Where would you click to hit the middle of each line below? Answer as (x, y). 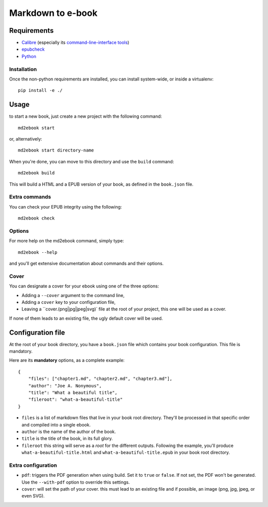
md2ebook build (36, 173)
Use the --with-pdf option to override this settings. (76, 482)
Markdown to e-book (53, 13)
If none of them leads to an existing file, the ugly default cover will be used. (86, 318)
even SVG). (33, 496)
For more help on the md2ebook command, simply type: (67, 241)
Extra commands (30, 197)
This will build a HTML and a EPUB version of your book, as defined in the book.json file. (101, 184)
